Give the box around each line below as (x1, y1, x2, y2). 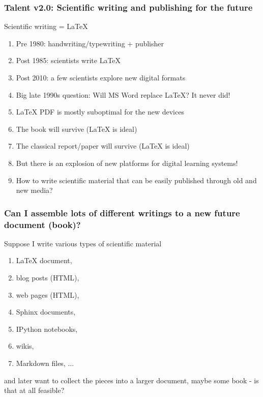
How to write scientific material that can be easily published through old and (16, 175, 257, 185)
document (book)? (4, 218, 81, 231)
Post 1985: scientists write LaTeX (16, 55, 121, 66)
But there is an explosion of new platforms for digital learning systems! (16, 157, 238, 168)
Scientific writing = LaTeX (4, 21, 88, 32)
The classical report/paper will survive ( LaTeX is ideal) (16, 140, 190, 151)
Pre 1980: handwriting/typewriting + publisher (16, 38, 164, 48)
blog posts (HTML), (16, 272, 79, 283)
